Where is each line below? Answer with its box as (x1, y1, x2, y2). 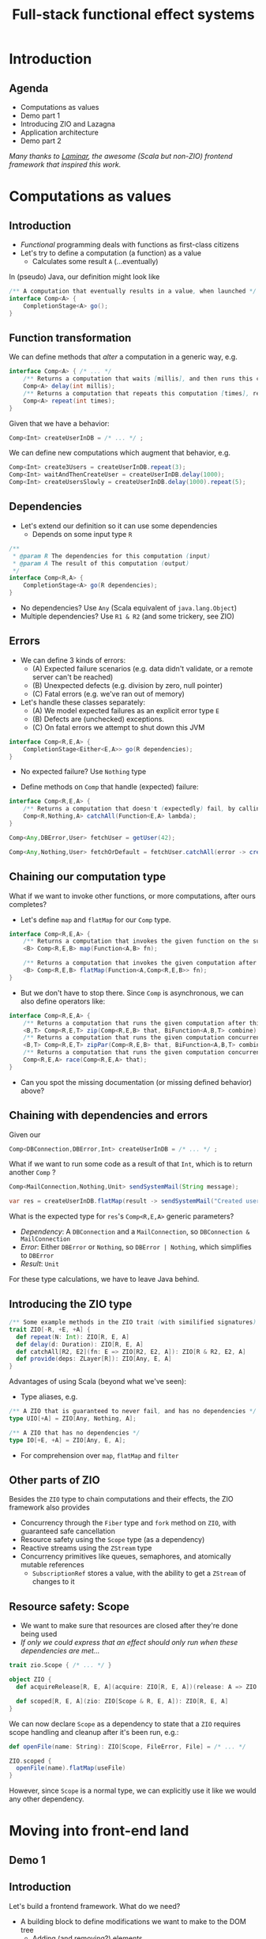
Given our (9, 1129, 41, 1140)
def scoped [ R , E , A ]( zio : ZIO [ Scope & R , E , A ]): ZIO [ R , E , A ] (16, 1697, 229, 1705)
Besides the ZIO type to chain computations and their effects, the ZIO (9, 1495, 234, 1504)
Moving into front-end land (9, 1822, 189, 1840)
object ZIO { (9, 1676, 52, 1684)
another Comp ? (9, 1168, 56, 1177)
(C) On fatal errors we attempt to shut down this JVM (32, 722, 205, 732)
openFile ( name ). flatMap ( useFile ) (16, 1764, 126, 1772)
